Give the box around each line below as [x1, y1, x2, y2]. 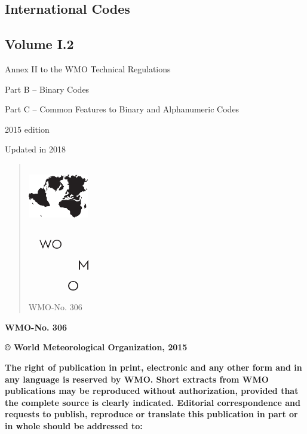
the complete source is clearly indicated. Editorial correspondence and [5, 396, 300, 408]
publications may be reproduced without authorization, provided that [5, 384, 299, 397]
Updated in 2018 [5, 143, 66, 155]
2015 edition [5, 123, 50, 135]
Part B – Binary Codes [5, 82, 90, 95]
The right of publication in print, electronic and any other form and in [5, 360, 302, 373]
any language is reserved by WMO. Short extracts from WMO [5, 372, 269, 385]
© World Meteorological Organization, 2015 [5, 341, 188, 353]
